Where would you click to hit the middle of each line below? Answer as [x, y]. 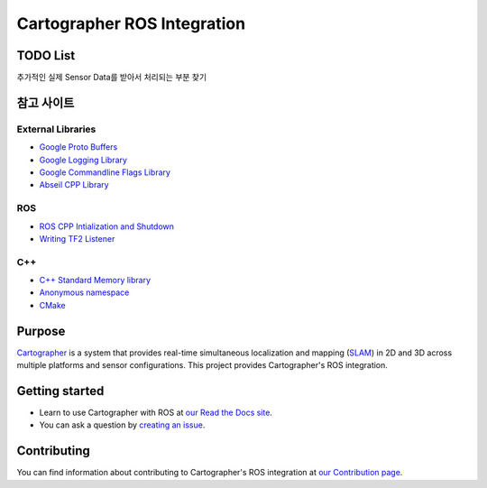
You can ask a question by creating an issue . [122, 425]
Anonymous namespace [84, 292]
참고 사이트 [46, 102]
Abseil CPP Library [74, 185]
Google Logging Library [83, 160]
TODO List [46, 55]
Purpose [41, 331]
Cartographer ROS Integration [131, 23]
